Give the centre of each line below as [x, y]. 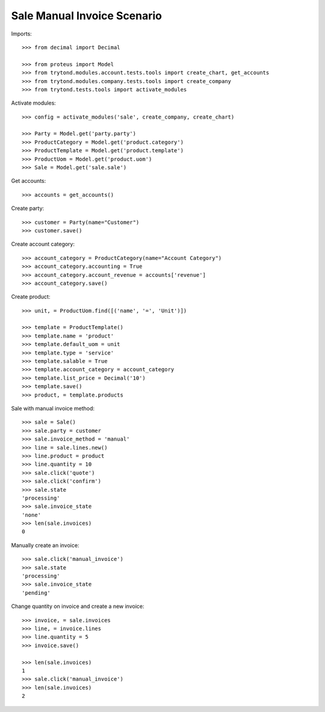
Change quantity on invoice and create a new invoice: [78, 606]
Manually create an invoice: [45, 545]
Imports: [22, 34]
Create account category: [43, 244]
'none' [32, 515]
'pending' [36, 593]
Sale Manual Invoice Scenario [87, 16]
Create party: [28, 208]
